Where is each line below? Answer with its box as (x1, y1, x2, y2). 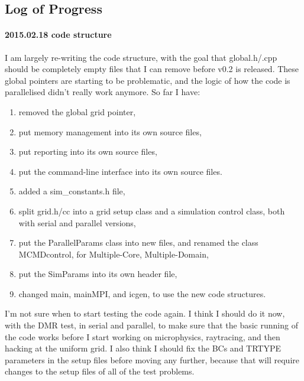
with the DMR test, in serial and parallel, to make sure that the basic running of (5, 319, 298, 331)
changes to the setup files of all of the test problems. (5, 365, 195, 377)
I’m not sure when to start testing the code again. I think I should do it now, (5, 307, 285, 320)
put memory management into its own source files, (18, 125, 202, 138)
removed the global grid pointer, (18, 105, 136, 118)
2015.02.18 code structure (5, 28, 112, 41)
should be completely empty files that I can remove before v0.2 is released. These (5, 63, 299, 75)
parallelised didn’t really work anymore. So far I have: (5, 86, 200, 98)
